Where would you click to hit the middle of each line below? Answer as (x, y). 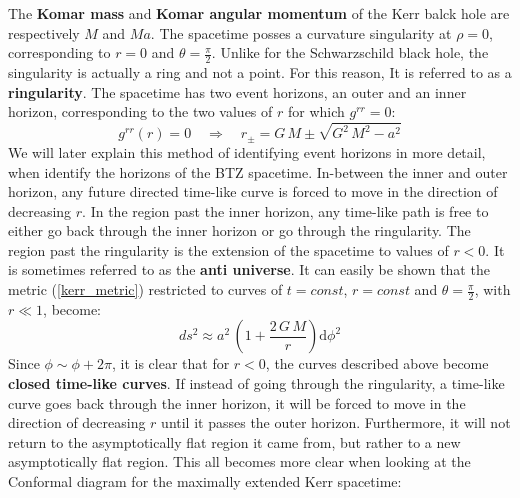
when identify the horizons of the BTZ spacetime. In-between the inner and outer (258, 171)
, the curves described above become (377, 363)
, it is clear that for (170, 363)
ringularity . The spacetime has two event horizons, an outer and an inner (237, 91)
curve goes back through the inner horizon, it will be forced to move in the (237, 402)
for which (316, 111)
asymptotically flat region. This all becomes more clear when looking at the (239, 461)
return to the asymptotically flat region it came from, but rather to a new (234, 441)
